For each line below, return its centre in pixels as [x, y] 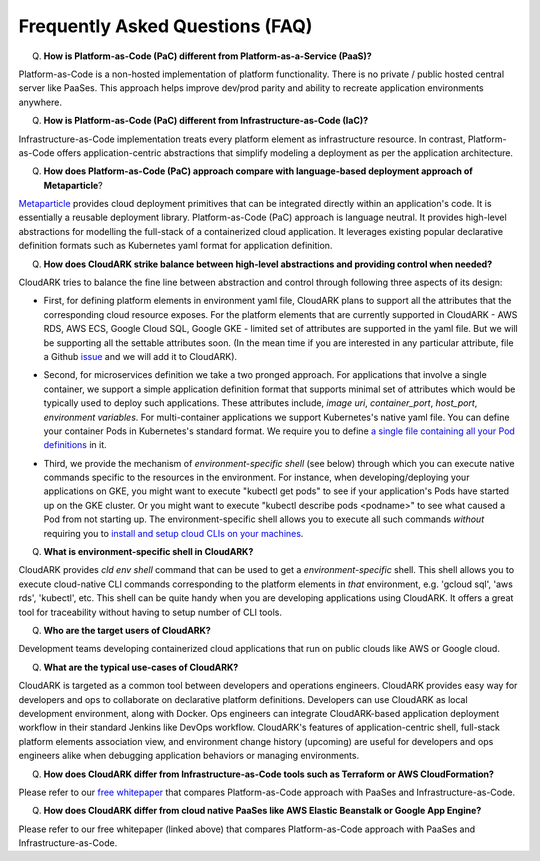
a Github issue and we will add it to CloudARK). [140, 356]
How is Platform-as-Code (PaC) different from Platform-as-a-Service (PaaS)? [207, 56]
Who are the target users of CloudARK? [127, 630]
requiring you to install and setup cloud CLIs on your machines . [173, 533]
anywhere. [40, 102]
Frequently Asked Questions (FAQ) [165, 26]
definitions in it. [75, 445]
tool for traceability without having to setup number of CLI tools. [150, 612]
